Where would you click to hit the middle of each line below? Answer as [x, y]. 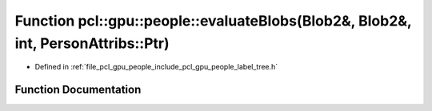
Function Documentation [78, 90]
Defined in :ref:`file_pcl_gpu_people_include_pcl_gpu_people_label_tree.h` [156, 67]
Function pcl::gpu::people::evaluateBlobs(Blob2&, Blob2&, [213, 21]
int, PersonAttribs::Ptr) [92, 43]
